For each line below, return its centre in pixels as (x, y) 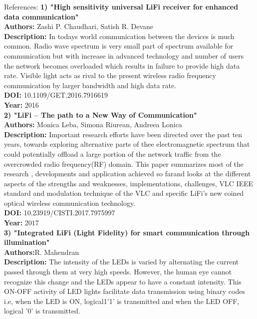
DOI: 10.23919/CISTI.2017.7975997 (60, 213)
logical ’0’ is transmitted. (42, 311)
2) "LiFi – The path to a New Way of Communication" (101, 114)
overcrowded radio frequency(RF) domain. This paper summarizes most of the (124, 164)
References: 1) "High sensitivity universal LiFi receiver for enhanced (121, 7)
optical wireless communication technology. (70, 203)
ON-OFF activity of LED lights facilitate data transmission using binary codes (125, 291)
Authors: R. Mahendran (41, 252)
